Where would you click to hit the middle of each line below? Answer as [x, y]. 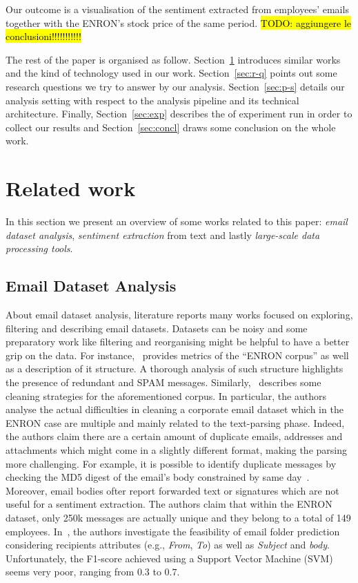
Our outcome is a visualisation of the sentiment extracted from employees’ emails [177, 9]
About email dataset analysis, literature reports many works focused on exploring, [179, 315]
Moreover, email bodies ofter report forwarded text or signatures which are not [172, 490]
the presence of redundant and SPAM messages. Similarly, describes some [163, 382]
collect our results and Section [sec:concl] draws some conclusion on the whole [171, 127]
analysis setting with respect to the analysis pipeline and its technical [152, 100]
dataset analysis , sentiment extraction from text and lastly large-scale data [163, 235]
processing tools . [39, 248]
